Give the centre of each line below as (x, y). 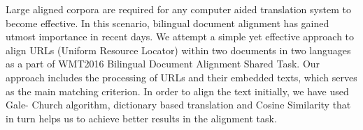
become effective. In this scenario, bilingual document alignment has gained (168, 23)
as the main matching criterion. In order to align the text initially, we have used (177, 91)
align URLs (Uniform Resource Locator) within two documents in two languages (178, 50)
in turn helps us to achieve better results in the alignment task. (141, 118)
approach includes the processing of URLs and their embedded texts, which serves (181, 77)
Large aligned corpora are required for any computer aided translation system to (178, 9)
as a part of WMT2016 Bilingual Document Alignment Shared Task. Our (163, 64)
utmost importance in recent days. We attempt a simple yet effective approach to (180, 36)
